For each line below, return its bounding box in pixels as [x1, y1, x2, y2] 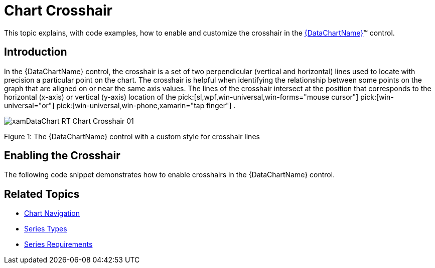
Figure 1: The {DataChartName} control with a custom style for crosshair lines [4, 132, 260, 141]
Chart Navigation [24, 209, 80, 218]
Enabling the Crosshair [4, 149, 120, 162]
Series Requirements [24, 240, 93, 249]
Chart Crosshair [4, 2, 112, 19]
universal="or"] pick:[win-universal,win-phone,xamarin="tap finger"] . [4, 101, 236, 110]
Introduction [4, 46, 67, 59]
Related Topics [4, 187, 80, 200]
